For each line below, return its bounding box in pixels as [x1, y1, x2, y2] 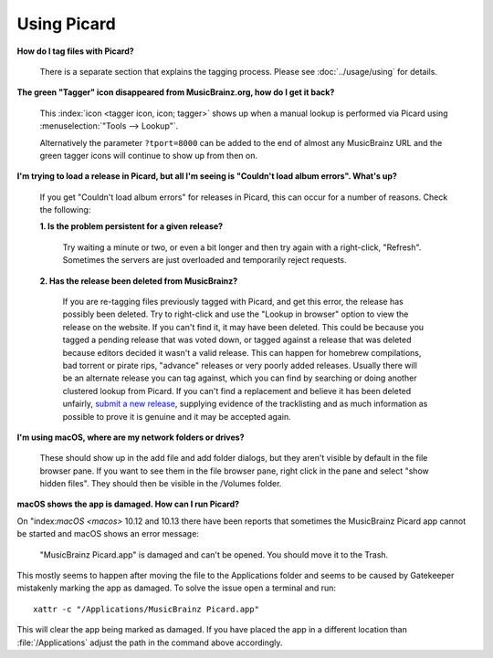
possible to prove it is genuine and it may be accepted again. [62, 411, 291, 422]
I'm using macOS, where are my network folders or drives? [16, 432, 245, 443]
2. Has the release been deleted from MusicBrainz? [39, 275, 238, 287]
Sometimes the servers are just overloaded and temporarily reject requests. [62, 255, 347, 266]
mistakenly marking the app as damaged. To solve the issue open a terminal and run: [16, 582, 337, 593]
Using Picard [16, 14, 116, 34]
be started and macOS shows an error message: [16, 528, 200, 539]
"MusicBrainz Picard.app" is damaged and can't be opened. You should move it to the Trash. [39, 548, 389, 560]
